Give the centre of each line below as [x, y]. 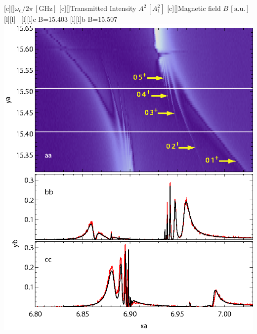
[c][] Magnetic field [194, 8]
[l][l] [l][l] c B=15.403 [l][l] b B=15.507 [61, 19]
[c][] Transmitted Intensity [98, 8]
